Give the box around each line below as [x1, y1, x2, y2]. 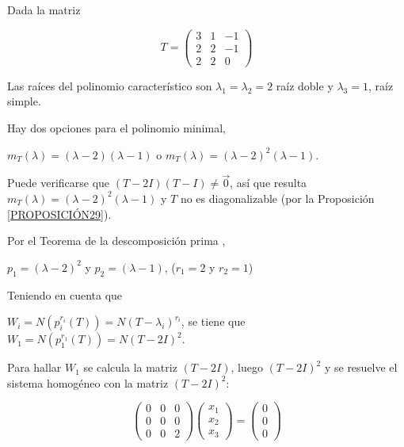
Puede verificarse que [7, 174, 110, 191]
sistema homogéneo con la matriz [7, 374, 169, 391]
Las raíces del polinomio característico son [7, 77, 212, 94]
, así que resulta [230, 174, 307, 191]
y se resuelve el [324, 359, 398, 376]
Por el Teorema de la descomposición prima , [7, 232, 226, 249]
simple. [7, 93, 41, 109]
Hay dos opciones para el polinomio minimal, [7, 119, 226, 136]
